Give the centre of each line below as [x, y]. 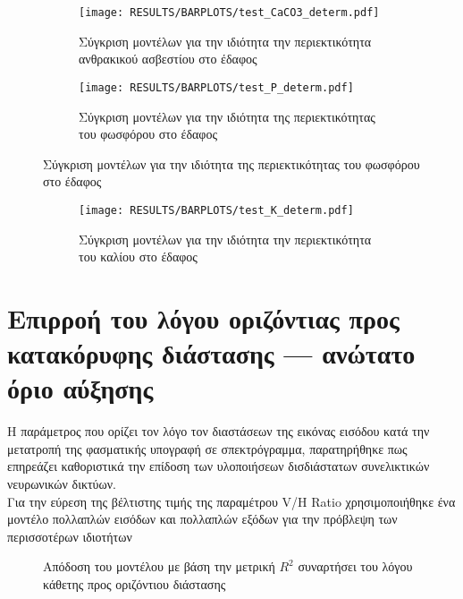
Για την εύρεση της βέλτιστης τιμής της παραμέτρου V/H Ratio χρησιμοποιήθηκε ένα [231, 501]
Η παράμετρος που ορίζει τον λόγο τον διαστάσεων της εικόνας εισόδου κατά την [219, 431]
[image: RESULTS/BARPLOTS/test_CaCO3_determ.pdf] [229, 13]
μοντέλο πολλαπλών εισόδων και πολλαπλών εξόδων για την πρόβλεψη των [202, 519]
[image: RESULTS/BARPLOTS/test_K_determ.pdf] [216, 210]
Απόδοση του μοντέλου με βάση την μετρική [159, 566]
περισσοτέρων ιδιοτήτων [70, 536]
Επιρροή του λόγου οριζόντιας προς [203, 317]
